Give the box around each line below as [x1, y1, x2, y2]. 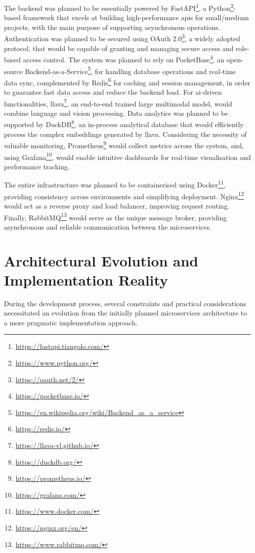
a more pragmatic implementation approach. [4, 317, 138, 327]
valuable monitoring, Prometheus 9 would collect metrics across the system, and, [4, 139, 244, 150]
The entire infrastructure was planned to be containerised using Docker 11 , [4, 178, 226, 190]
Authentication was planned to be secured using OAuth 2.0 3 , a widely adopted [4, 32, 240, 44]
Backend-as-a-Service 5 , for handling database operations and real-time [25, 64, 236, 76]
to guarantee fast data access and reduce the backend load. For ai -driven [4, 87, 222, 97]
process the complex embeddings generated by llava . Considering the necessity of [4, 129, 247, 139]
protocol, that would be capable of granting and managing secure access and [4, 43, 234, 53]
